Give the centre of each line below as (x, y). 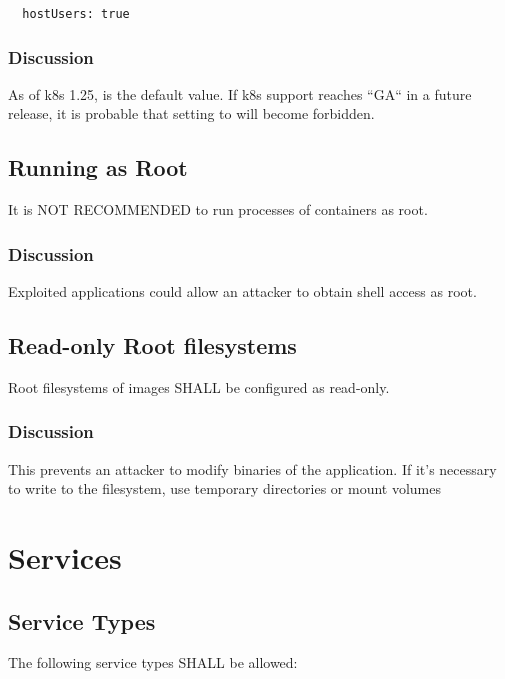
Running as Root (98, 167)
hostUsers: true (76, 14)
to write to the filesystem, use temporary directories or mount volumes (225, 488)
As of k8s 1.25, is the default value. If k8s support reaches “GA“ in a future (240, 93)
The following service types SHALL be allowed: (153, 662)
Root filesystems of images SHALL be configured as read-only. (199, 386)
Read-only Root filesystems (152, 345)
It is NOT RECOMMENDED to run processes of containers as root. (218, 209)
